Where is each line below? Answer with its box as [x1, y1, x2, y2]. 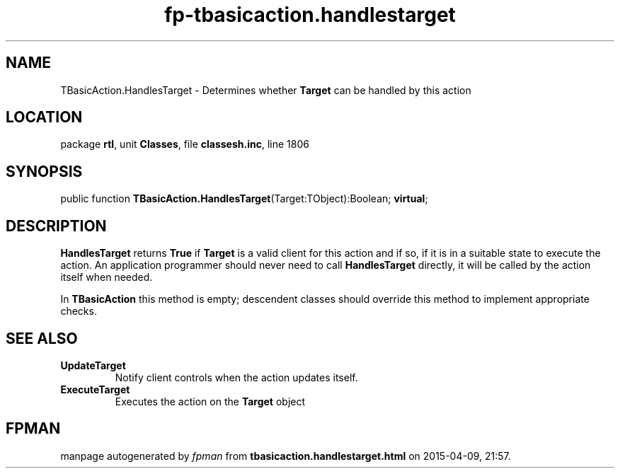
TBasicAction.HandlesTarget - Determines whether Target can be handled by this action [60, 83, 471, 96]
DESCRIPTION [6, 216, 107, 235]
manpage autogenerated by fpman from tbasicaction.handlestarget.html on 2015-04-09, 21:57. [60, 449, 511, 462]
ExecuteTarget [60, 383, 130, 395]
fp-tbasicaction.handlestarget [164, 3, 456, 27]
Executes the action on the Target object [115, 395, 306, 407]
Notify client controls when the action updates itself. [115, 371, 358, 383]
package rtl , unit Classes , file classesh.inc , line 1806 [60, 138, 309, 151]
